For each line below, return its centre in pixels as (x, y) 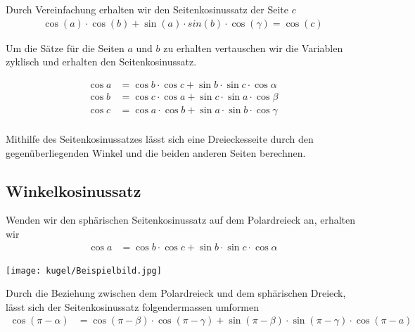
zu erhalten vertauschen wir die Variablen (253, 47)
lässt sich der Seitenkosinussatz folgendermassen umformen (133, 306)
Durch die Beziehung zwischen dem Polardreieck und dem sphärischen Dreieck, (176, 293)
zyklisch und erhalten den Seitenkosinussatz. (101, 62)
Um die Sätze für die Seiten (65, 47)
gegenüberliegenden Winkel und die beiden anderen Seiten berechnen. (156, 152)
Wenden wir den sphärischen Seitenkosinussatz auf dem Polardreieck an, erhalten (181, 220)
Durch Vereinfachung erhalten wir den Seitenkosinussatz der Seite (147, 9)
